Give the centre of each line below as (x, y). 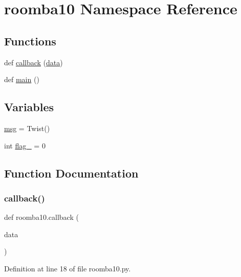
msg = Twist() (27, 128)
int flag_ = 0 (25, 145)
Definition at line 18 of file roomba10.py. (68, 268)
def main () (22, 79)
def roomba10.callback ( (41, 217)
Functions (30, 41)
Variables (29, 107)
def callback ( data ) (34, 62)
